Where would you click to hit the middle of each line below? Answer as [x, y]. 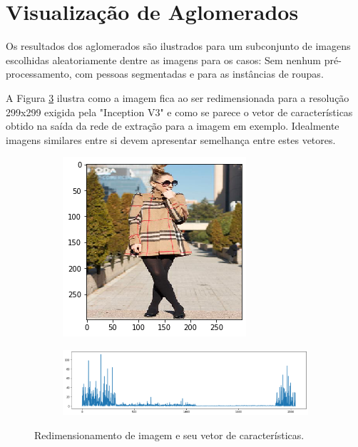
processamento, [39, 74]
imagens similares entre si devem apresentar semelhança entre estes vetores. [171, 139]
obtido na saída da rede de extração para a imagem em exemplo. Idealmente [173, 126]
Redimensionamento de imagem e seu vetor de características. [169, 435]
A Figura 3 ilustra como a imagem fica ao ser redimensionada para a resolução [178, 97]
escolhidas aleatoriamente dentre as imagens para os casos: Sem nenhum [163, 60]
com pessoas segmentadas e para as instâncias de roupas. [199, 74]
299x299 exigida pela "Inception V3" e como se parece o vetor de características [179, 112]
